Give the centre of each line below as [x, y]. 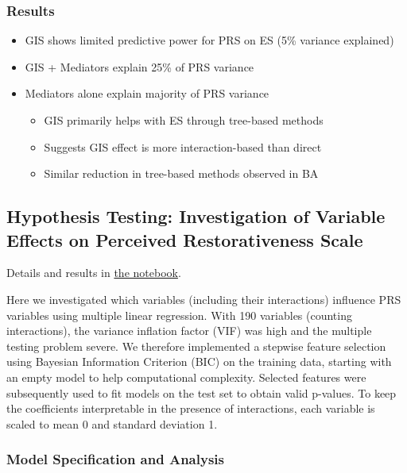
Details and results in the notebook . [94, 273]
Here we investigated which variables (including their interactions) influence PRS [204, 299]
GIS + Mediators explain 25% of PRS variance [140, 66]
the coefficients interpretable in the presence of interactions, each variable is [191, 408]
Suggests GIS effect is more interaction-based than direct [183, 146]
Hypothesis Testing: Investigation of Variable [196, 216]
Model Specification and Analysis [115, 459]
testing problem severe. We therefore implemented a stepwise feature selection [196, 346]
